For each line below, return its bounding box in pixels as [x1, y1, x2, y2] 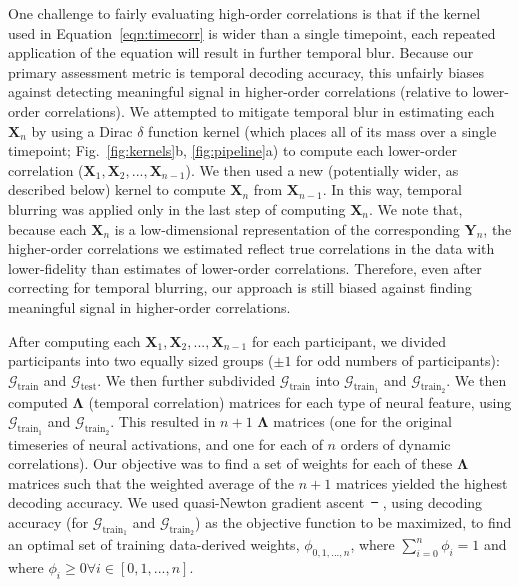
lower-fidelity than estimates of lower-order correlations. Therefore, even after [8, 257, 482, 278]
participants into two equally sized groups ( [8, 350, 274, 371]
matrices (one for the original [273, 411, 452, 432]
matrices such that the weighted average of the [8, 472, 295, 493]
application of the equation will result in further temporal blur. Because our [8, 42, 474, 63]
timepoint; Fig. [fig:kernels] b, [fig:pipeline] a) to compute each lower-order [8, 140, 457, 161]
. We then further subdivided [97, 369, 276, 390]
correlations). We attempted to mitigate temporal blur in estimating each [44, 100, 495, 121]
